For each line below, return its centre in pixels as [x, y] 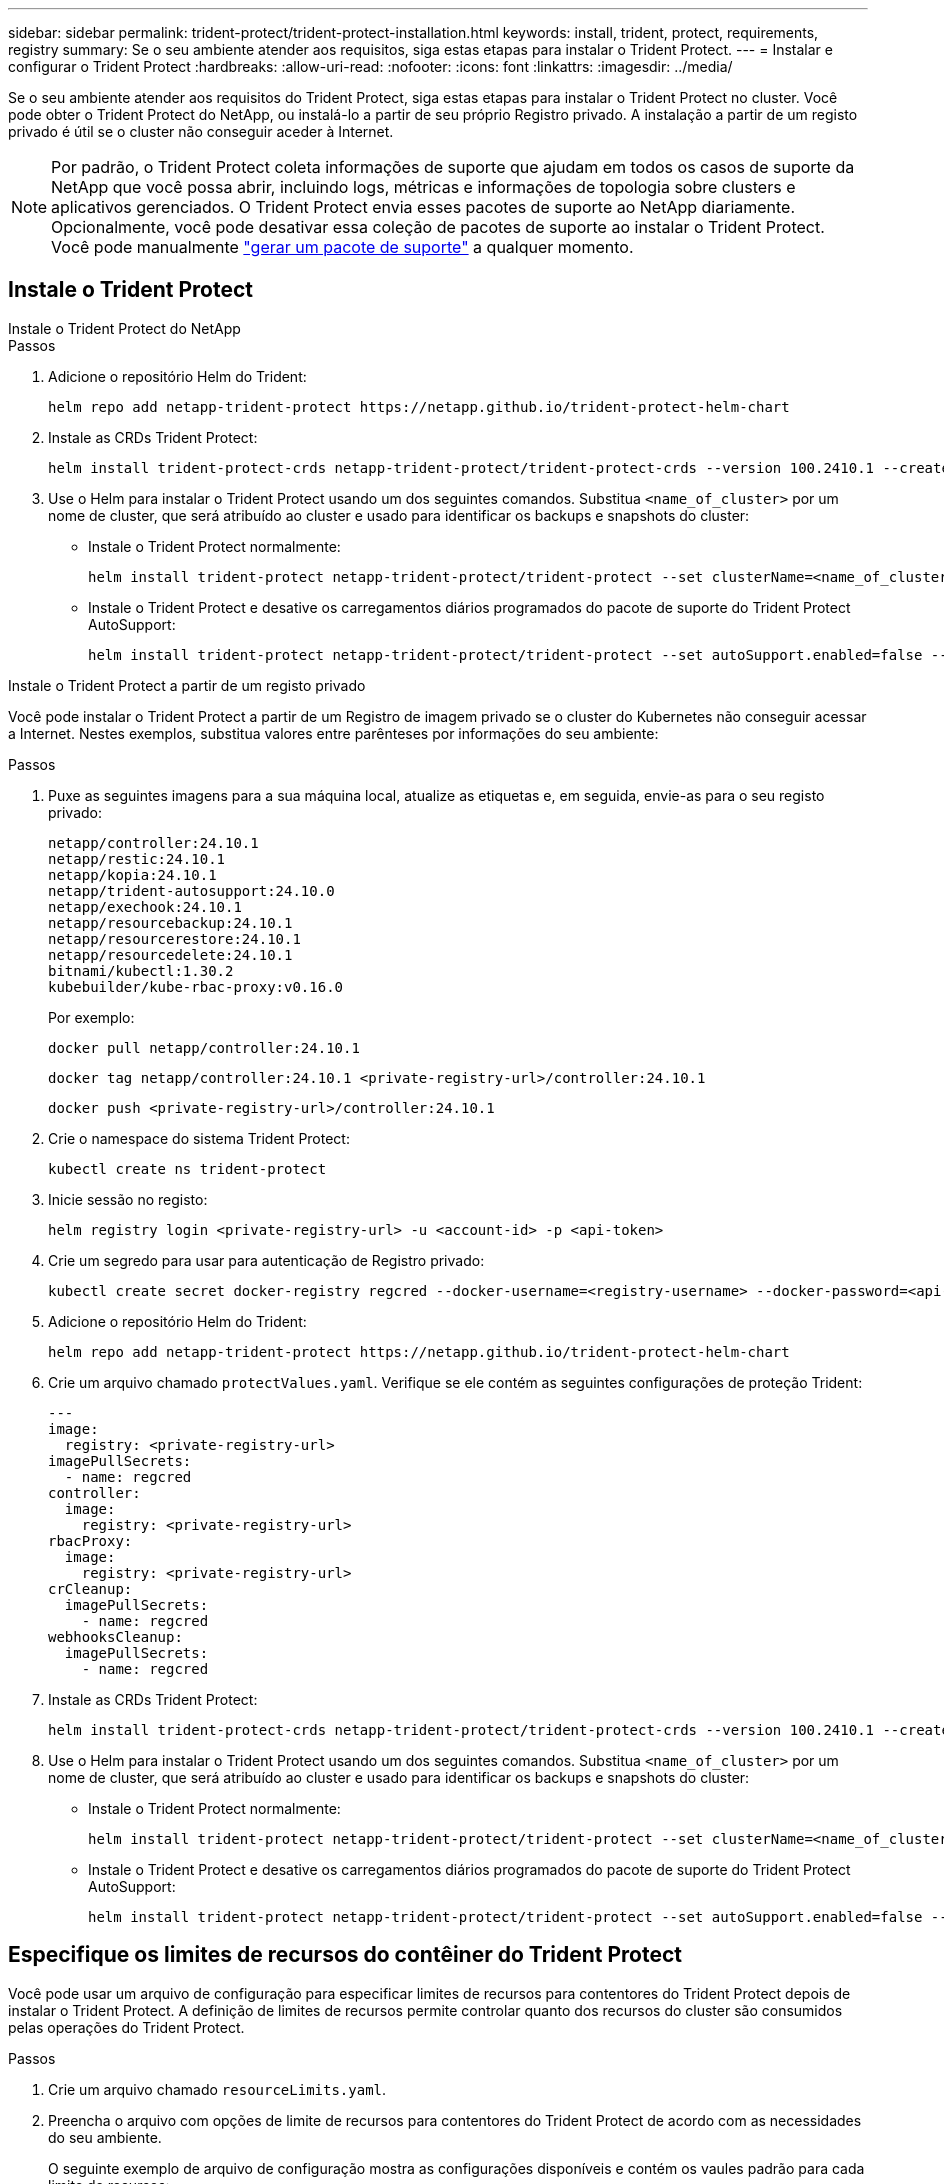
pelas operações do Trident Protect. [126, 2027]
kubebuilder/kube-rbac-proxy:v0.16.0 [196, 986]
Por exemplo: [91, 1017]
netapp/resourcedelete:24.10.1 [170, 954]
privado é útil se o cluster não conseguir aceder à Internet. [201, 131]
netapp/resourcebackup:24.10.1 [170, 922]
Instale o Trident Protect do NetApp [124, 328]
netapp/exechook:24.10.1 [145, 906]
